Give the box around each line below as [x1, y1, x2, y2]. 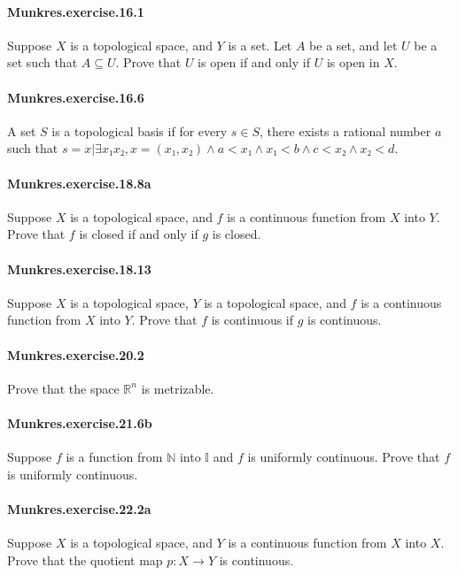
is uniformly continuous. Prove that [247, 448, 440, 466]
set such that [7, 53, 78, 72]
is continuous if [211, 310, 294, 329]
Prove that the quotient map [7, 550, 163, 569]
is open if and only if [198, 53, 310, 72]
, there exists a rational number [260, 121, 431, 140]
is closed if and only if [79, 225, 198, 243]
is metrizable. [141, 379, 214, 397]
